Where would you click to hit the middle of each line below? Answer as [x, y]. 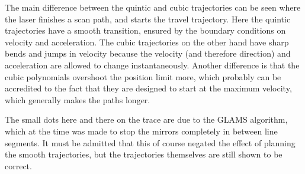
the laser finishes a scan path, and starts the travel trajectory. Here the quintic [148, 19]
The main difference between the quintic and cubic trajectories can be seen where [153, 7]
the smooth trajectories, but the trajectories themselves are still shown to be [144, 154]
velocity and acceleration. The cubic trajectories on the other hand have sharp [147, 42]
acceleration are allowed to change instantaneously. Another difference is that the [152, 65]
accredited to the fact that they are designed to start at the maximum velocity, [148, 88]
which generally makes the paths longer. [78, 99]
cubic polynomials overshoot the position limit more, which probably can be [143, 76]
